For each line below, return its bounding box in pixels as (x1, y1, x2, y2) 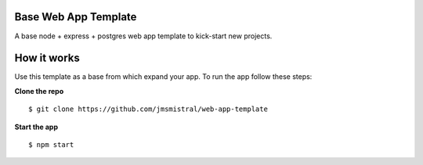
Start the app (14, 122, 59, 131)
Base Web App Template (14, 10, 137, 23)
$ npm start (28, 140, 74, 149)
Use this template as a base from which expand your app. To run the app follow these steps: (14, 72, 313, 81)
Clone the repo (14, 86, 64, 95)
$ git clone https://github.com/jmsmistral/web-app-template (28, 105, 268, 113)
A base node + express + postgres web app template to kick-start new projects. (14, 31, 273, 41)
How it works (14, 52, 80, 65)
